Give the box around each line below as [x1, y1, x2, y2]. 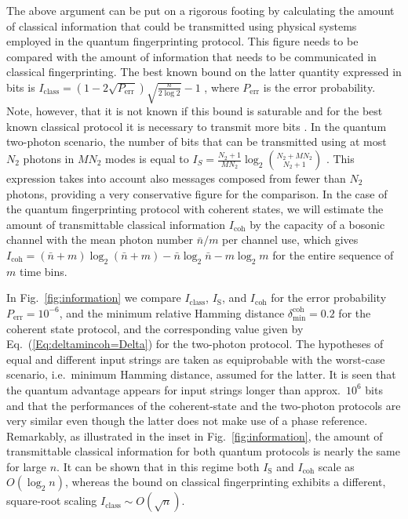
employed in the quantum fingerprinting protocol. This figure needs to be [6, 33, 359, 49]
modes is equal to [105, 151, 189, 166]
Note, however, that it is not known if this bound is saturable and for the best [6, 103, 383, 119]
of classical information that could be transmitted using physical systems [6, 17, 357, 34]
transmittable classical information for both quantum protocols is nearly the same [6, 443, 400, 459]
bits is [6, 78, 35, 95]
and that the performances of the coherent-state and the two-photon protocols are [6, 397, 401, 413]
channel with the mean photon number [6, 231, 194, 248]
